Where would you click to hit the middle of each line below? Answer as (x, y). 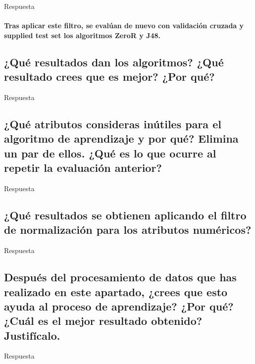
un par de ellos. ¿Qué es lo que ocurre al (110, 153)
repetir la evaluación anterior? (83, 168)
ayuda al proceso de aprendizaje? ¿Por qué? (119, 306)
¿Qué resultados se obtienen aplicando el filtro (125, 215)
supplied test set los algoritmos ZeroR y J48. (82, 35)
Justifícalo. (32, 335)
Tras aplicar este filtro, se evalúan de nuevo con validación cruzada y (124, 26)
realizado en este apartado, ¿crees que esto (116, 291)
